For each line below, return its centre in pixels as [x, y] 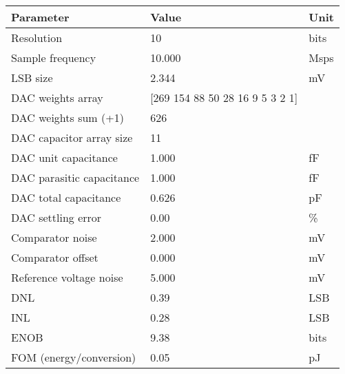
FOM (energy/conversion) [74, 357]
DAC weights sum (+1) [67, 117]
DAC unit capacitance [64, 157]
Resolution [37, 38]
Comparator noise [54, 237]
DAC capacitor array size [72, 137]
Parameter [40, 17]
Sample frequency [54, 58]
